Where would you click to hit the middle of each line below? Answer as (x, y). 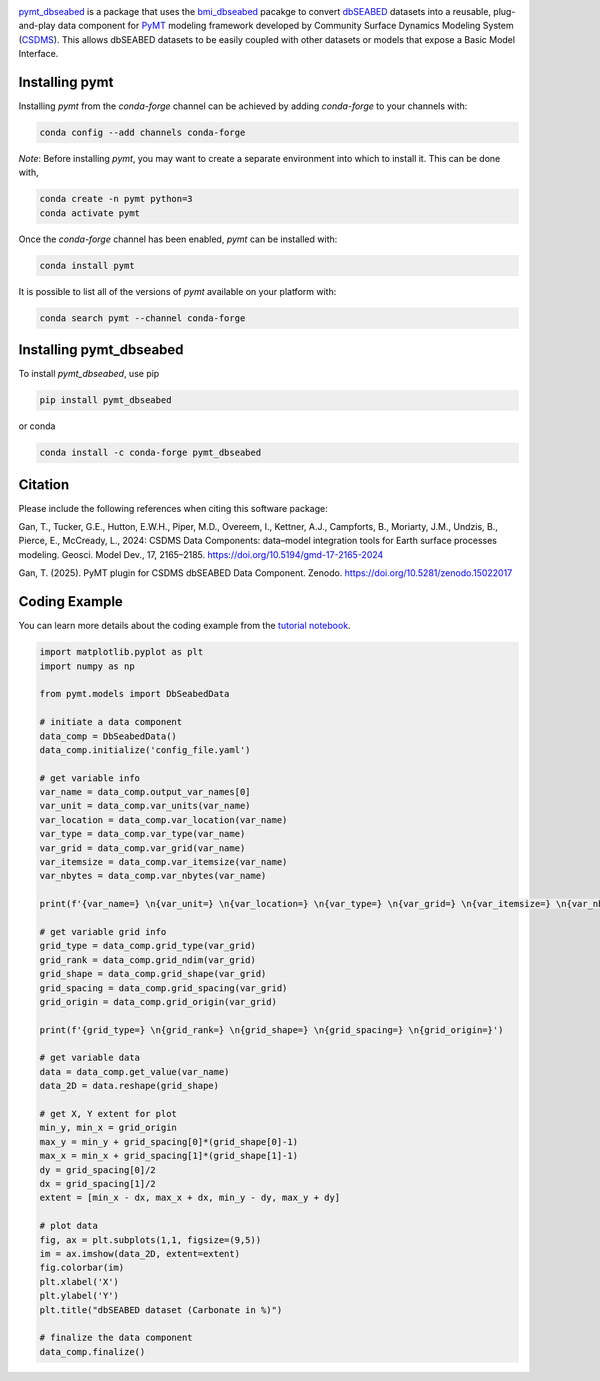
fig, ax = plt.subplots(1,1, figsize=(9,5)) (150, 1239)
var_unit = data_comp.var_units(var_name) (145, 806)
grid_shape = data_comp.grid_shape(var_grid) (153, 974)
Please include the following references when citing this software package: (173, 508)
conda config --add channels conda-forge (142, 133)
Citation (44, 484)
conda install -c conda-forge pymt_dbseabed (150, 453)
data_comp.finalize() (92, 1351)
